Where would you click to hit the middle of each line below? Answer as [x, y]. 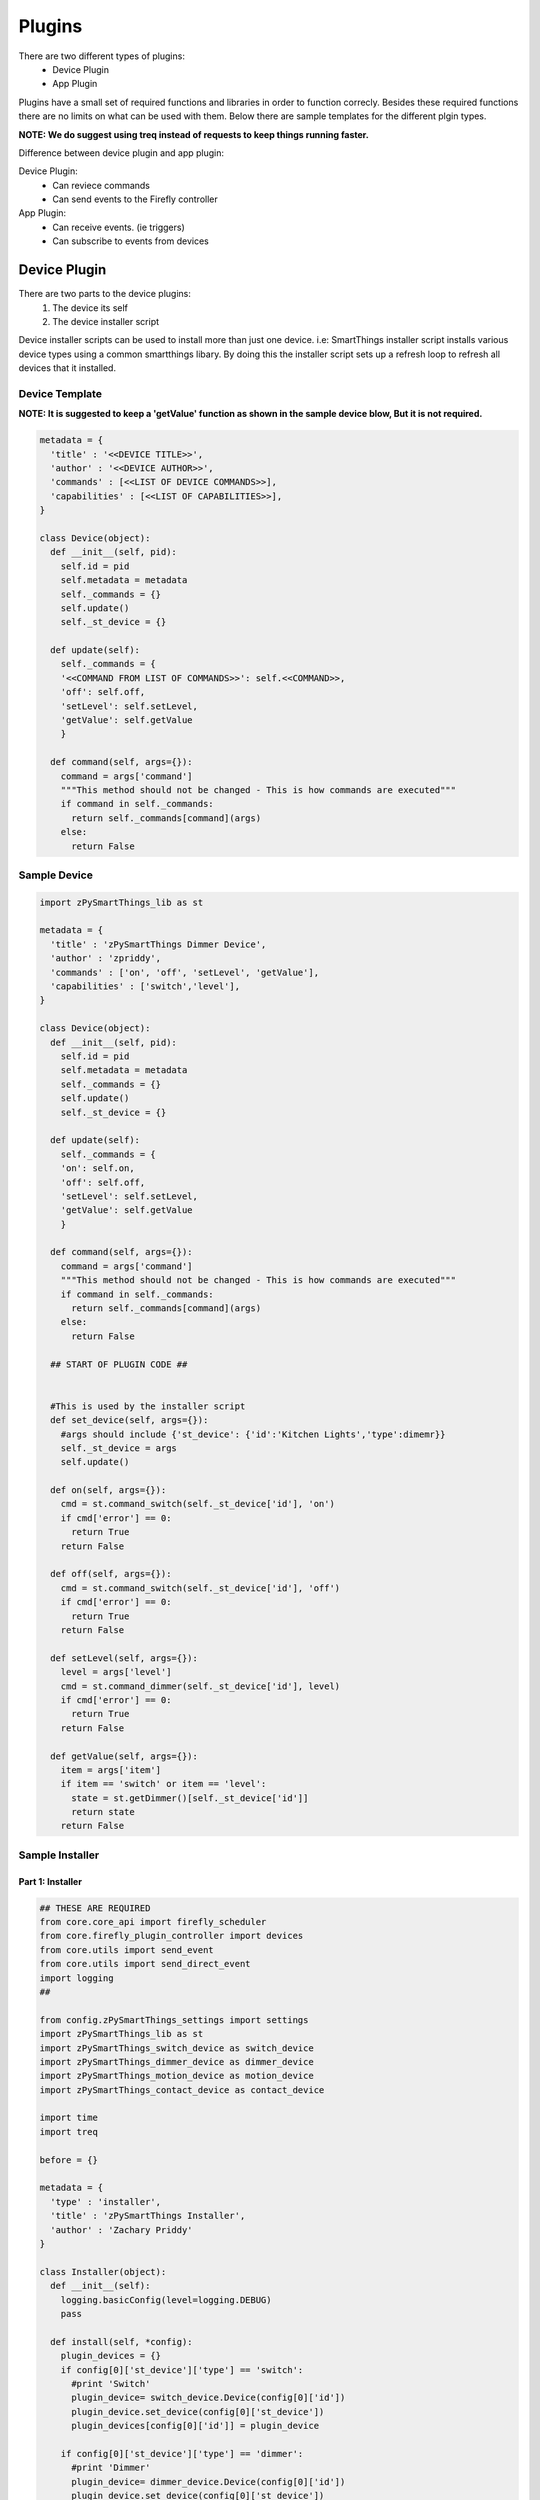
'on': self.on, [97, 1168]
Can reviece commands [101, 185]
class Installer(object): [103, 2271]
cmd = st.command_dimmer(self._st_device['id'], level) [200, 1686]
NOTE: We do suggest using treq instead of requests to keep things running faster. [193, 134]
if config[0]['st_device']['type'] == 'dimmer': [182, 2453]
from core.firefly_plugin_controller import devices [171, 1936]
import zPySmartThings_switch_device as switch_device [176, 2048]
